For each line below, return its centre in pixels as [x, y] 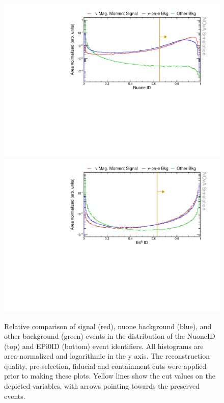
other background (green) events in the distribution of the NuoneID [110, 336]
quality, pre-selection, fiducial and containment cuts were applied [105, 366]
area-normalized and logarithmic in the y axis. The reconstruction [107, 356]
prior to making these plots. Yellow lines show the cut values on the [110, 376]
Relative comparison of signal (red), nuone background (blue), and [108, 326]
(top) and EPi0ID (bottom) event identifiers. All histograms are [104, 346]
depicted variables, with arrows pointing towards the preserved [102, 386]
